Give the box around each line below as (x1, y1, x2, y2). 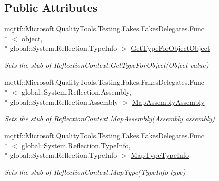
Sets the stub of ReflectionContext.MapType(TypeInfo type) (4, 166, 186, 177)
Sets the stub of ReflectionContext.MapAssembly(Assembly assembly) (4, 113, 215, 124)
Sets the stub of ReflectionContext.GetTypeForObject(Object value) (4, 59, 209, 70)
